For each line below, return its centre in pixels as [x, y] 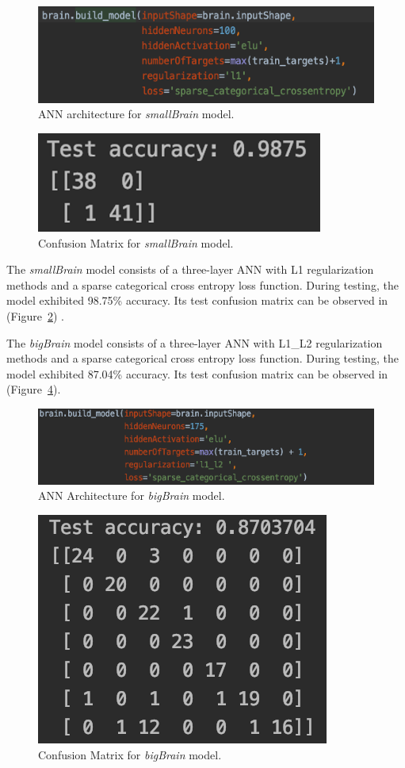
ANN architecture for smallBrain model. [136, 114]
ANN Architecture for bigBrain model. [132, 495]
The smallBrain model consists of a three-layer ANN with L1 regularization [190, 269]
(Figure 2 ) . [35, 315]
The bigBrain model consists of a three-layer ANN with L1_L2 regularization [195, 342]
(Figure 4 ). [34, 389]
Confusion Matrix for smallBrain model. [136, 242]
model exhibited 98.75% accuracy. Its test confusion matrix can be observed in [197, 300]
